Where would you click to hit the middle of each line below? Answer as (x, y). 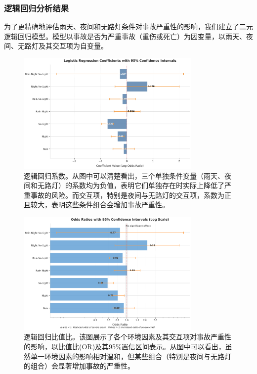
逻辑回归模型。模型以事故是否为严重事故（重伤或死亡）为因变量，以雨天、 (125, 36)
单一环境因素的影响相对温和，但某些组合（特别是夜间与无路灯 (131, 356)
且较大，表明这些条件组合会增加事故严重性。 (96, 205)
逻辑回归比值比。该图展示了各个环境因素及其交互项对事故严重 (124, 337)
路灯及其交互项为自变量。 (66, 46)
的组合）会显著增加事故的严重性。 (79, 366)
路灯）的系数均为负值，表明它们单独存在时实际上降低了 (134, 185)
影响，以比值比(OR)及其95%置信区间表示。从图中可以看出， (128, 346)
